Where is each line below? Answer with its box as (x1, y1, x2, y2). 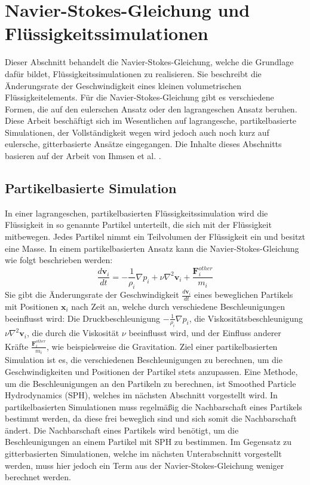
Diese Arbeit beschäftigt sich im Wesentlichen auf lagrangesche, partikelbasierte (5, 114, 297, 127)
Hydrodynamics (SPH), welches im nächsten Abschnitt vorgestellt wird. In (5, 389, 278, 401)
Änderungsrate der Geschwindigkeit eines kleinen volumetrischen (5, 79, 242, 91)
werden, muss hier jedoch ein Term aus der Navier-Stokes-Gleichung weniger (5, 459, 284, 471)
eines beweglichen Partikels (194, 288, 293, 301)
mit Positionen (5, 300, 59, 313)
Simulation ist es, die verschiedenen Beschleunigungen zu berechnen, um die (5, 353, 283, 366)
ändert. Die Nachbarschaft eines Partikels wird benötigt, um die (5, 423, 239, 436)
